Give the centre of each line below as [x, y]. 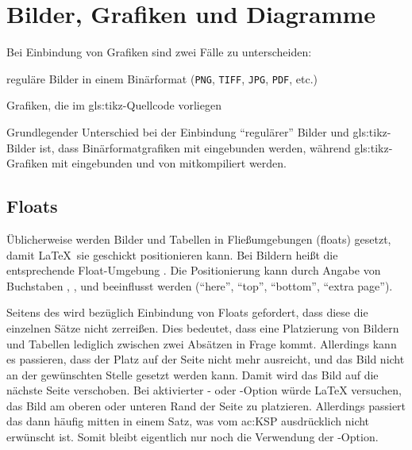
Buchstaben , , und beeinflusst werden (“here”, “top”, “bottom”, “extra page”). [200, 285]
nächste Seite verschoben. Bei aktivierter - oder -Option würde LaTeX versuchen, [204, 390]
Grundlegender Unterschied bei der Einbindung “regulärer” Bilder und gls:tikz [197, 131]
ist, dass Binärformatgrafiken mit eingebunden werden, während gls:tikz [214, 147]
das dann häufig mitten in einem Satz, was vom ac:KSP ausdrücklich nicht [188, 421]
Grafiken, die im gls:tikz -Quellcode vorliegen [114, 105]
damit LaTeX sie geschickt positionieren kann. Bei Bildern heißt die [172, 254]
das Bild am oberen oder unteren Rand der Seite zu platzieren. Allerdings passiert [206, 405]
